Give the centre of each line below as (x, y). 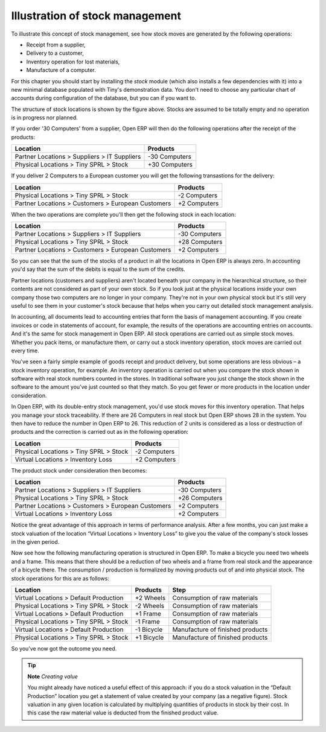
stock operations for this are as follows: (60, 578)
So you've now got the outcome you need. (64, 648)
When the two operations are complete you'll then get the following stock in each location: (123, 214)
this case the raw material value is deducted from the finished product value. (123, 713)
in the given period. (35, 542)
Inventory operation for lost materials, (73, 62)
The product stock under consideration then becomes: (79, 470)
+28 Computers (200, 242)
